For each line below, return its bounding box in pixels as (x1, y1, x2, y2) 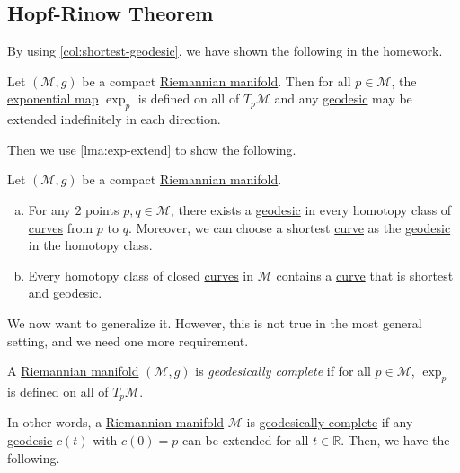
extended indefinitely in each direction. (7, 110, 221, 129)
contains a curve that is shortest (276, 265, 454, 284)
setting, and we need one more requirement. (7, 331, 249, 350)
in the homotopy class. (28, 236, 153, 254)
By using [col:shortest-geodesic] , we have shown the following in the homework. (7, 41, 443, 60)
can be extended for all (181, 430, 309, 449)
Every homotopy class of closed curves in (28, 265, 254, 284)
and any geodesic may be (274, 89, 412, 108)
